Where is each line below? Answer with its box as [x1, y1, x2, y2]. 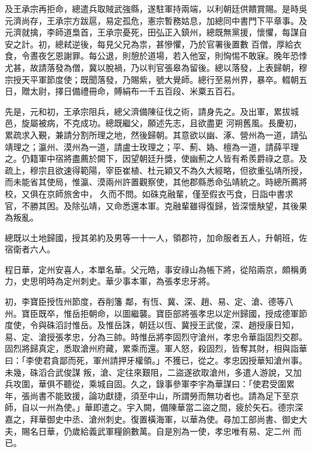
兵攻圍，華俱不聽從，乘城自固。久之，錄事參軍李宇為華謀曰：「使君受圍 [5, 377, 286, 390]
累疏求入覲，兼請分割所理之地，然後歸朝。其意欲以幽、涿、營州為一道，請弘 [5, 128, 307, 141]
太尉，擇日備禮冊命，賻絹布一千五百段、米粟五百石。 [29, 85, 240, 97]
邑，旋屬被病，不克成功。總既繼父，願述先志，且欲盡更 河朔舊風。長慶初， [5, 117, 302, 129]
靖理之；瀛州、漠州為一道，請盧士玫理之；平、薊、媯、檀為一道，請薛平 [5, 140, 290, 153]
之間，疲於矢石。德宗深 [210, 401, 303, 414]
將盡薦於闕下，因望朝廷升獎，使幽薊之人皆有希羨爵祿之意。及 [63, 152, 307, 165]
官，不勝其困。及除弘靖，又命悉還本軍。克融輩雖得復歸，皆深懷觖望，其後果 [5, 199, 307, 212]
